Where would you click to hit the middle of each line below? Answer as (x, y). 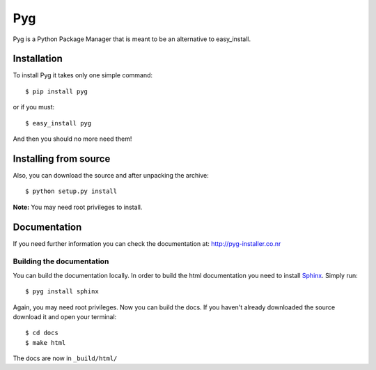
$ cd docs (42, 333)
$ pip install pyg (57, 91)
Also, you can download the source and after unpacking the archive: (111, 175)
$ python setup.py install (71, 191)
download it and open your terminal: (65, 316)
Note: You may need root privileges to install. (78, 207)
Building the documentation (61, 261)
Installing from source (62, 159)
